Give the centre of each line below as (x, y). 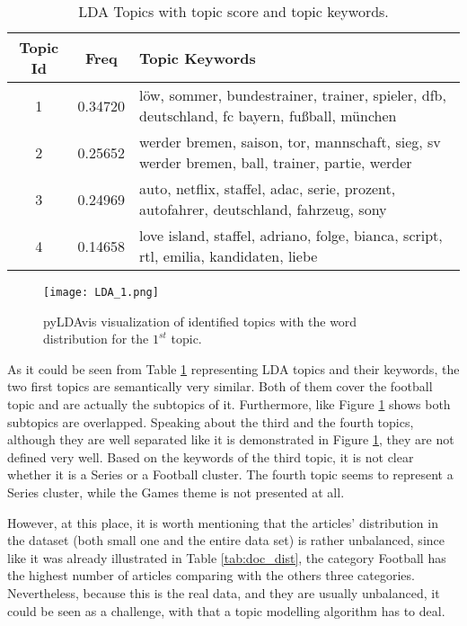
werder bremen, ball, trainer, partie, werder (276, 162)
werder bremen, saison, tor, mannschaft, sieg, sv (290, 142)
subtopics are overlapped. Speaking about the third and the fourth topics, (211, 421)
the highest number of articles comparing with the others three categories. (211, 575)
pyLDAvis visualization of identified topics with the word (200, 321)
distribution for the (96, 339)
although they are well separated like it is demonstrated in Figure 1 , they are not (231, 439)
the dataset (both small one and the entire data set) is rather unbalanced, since (226, 540)
